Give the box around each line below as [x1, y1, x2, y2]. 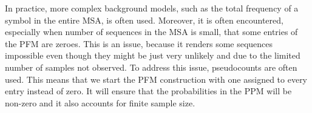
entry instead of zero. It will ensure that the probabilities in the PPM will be [5, 85, 292, 97]
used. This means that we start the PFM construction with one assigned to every [5, 73, 308, 85]
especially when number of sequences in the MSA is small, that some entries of [5, 25, 298, 38]
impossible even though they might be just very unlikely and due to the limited [5, 49, 300, 62]
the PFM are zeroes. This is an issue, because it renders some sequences [5, 37, 273, 50]
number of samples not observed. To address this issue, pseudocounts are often [5, 60, 297, 73]
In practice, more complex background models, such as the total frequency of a [5, 2, 299, 14]
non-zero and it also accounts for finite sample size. [5, 96, 195, 109]
